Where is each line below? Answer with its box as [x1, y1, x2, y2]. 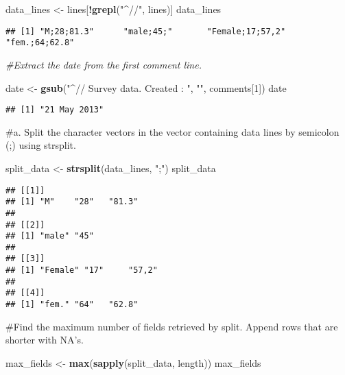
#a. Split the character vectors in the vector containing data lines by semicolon [5, 124, 340, 138]
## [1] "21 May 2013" [5, 105, 104, 115]
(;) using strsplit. [5, 138, 76, 152]
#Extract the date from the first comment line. [5, 57, 202, 71]
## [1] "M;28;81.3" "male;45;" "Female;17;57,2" [5, 26, 286, 36]
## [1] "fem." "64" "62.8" [5, 300, 139, 310]
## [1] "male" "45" [5, 231, 94, 241]
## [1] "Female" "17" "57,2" [5, 265, 158, 276]
